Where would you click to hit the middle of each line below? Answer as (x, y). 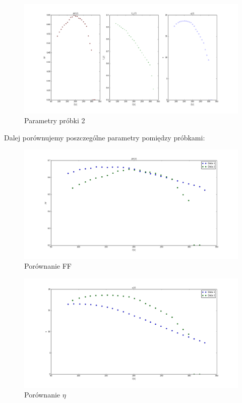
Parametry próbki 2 (55, 120)
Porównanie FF (48, 266)
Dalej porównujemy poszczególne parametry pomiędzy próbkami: (105, 137)
